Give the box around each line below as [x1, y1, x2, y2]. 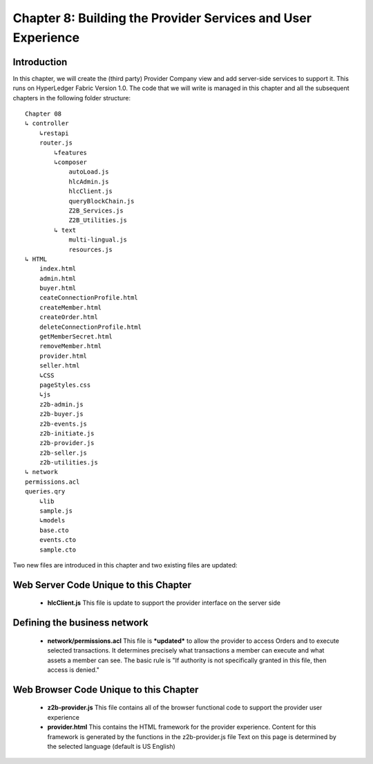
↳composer [54, 158, 88, 166]
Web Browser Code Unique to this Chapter [12, 684, 199, 695]
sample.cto [39, 545, 77, 554]
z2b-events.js [39, 419, 88, 428]
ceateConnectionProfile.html [39, 294, 138, 302]
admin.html [39, 274, 77, 282]
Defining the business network [12, 617, 149, 629]
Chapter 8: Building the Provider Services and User [12, 10, 312, 26]
